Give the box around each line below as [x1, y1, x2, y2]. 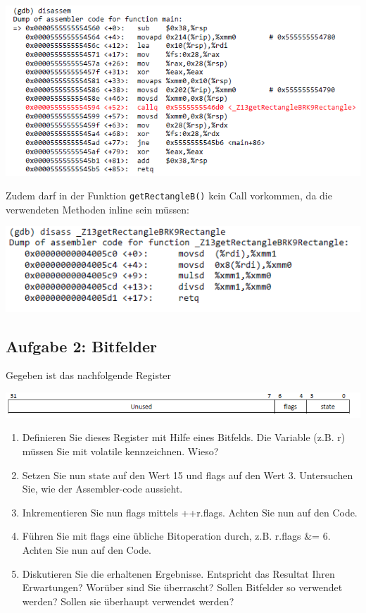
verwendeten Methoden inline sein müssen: [6, 202, 189, 216]
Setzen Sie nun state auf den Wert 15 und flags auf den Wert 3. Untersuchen [22, 467, 353, 482]
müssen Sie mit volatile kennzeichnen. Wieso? [22, 444, 219, 458]
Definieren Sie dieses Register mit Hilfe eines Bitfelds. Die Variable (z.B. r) [22, 430, 346, 445]
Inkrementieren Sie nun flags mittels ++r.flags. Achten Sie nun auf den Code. [22, 504, 358, 519]
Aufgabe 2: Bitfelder [6, 335, 158, 357]
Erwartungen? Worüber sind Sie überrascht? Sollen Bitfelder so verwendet [22, 580, 343, 595]
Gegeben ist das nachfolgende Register [6, 368, 172, 383]
